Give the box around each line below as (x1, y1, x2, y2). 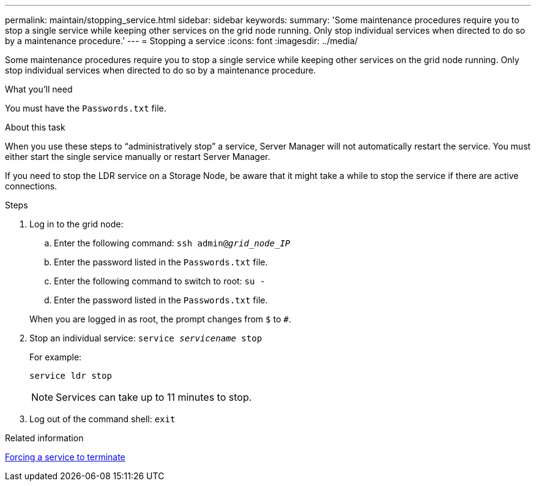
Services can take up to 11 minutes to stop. (56, 391, 252, 403)
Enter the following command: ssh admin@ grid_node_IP (54, 238, 291, 248)
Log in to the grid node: (29, 219, 124, 229)
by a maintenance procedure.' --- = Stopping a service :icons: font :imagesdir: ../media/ (5, 36, 358, 46)
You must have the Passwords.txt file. (5, 103, 166, 113)
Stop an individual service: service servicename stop (29, 333, 262, 343)
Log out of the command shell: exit (29, 414, 176, 424)
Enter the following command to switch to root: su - (54, 276, 266, 286)
